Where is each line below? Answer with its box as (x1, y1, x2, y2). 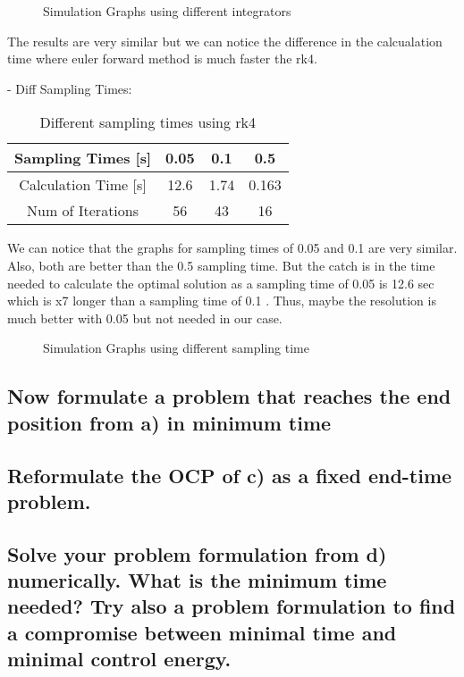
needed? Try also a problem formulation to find (7, 592, 456, 620)
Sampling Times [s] (14, 147, 152, 169)
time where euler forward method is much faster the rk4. (7, 49, 317, 68)
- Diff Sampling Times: (7, 79, 132, 97)
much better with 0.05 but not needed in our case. (7, 308, 283, 327)
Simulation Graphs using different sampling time (43, 338, 309, 357)
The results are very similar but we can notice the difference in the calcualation (7, 31, 443, 50)
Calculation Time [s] (19, 174, 147, 196)
